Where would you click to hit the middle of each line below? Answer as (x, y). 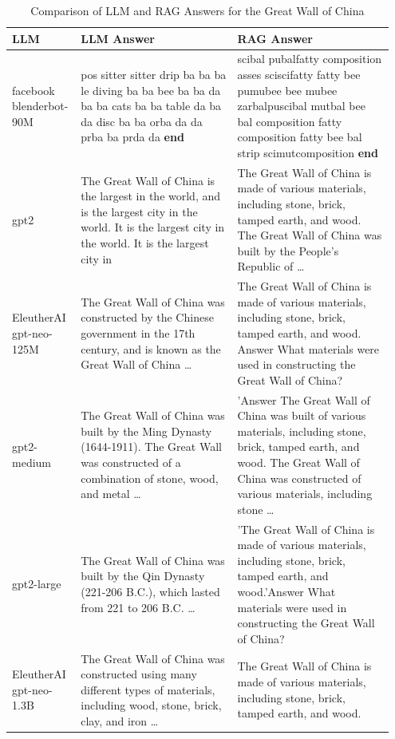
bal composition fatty (290, 121)
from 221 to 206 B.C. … (138, 607)
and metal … (111, 494)
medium (32, 462)
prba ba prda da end (132, 137)
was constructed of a (131, 462)
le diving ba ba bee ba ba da (151, 90)
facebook (34, 90)
